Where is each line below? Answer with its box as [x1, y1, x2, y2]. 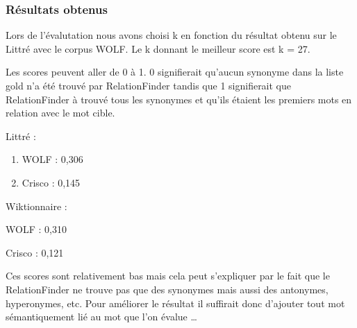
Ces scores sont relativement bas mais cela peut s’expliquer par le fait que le [6, 268, 330, 283]
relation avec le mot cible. [6, 105, 115, 120]
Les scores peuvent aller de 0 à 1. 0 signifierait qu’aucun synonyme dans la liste [6, 64, 344, 79]
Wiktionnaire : [6, 198, 67, 213]
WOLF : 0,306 [22, 152, 83, 166]
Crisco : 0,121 [6, 245, 64, 259]
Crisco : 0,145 [22, 175, 81, 189]
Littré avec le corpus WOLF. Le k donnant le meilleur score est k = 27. [6, 41, 310, 55]
